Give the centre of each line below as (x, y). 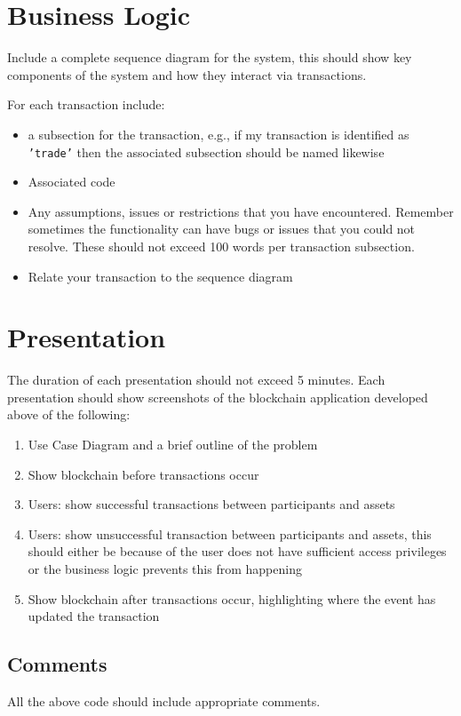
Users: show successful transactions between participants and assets (211, 504)
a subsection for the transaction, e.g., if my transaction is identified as (219, 134)
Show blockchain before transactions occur (143, 474)
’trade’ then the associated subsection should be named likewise (206, 151)
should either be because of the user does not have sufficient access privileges (237, 551)
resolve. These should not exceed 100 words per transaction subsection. (221, 246)
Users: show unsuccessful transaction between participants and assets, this (230, 533)
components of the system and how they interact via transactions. (187, 74)
